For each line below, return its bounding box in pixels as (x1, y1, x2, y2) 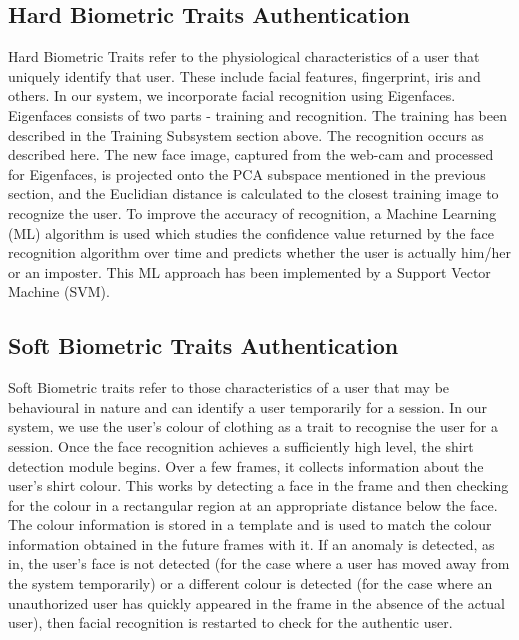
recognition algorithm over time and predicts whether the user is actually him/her (8, 242, 511, 263)
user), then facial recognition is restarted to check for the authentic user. (8, 612, 453, 633)
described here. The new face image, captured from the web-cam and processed (8, 144, 494, 165)
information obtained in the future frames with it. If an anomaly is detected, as (8, 533, 495, 554)
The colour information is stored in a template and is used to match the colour (8, 514, 492, 535)
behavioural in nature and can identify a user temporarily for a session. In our (8, 396, 487, 417)
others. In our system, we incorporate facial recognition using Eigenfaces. (8, 85, 456, 106)
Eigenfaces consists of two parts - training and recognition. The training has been (8, 104, 507, 125)
